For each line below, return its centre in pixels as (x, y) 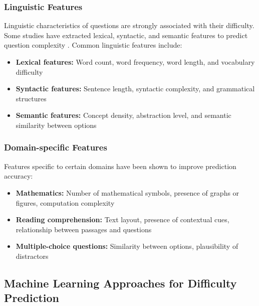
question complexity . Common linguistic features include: (93, 45)
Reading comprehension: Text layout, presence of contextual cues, (122, 219)
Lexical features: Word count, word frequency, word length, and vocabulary (135, 62)
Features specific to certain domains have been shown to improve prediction (120, 166)
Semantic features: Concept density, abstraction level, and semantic (123, 115)
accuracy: (19, 176)
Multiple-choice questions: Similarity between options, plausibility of (127, 246)
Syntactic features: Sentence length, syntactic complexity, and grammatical (135, 89)
